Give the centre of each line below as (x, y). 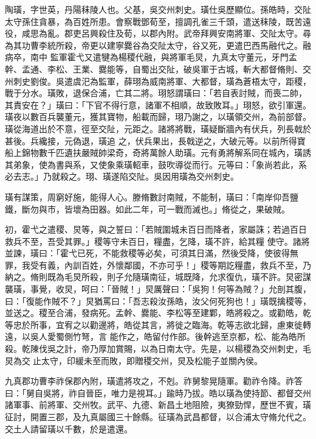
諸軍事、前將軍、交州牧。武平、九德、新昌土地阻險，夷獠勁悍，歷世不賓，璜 (158, 405)
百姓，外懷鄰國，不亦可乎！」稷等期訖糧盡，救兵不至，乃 (196, 265)
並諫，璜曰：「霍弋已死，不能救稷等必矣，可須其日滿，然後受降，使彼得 (147, 253)
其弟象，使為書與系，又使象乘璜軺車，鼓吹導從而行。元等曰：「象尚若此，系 (156, 164)
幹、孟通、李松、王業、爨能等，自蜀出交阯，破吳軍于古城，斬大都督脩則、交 (158, 68)
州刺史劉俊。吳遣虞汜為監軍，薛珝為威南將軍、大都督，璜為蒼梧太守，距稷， (158, 81)
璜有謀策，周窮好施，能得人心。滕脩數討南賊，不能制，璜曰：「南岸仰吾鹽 (152, 196)
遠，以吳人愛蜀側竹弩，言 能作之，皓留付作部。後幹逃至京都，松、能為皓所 (155, 336)
